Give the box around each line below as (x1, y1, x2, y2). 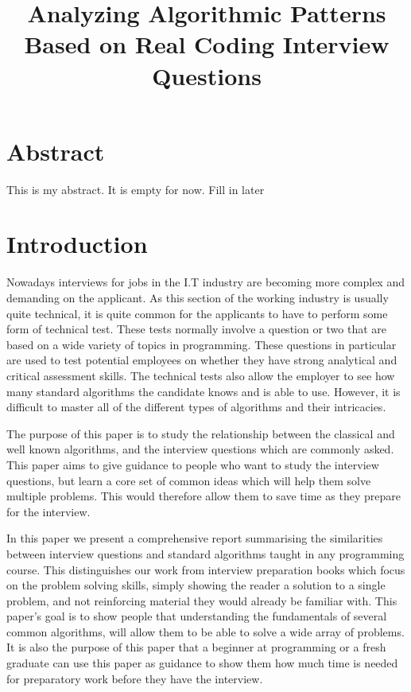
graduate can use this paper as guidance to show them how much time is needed (6, 655, 398, 671)
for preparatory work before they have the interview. (6, 670, 263, 686)
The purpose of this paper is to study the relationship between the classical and (6, 425, 395, 441)
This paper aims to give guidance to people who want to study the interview (6, 456, 379, 472)
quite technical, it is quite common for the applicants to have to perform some (6, 305, 388, 321)
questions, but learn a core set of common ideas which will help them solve (6, 472, 371, 488)
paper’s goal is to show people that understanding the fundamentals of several (6, 608, 387, 624)
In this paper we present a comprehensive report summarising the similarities (6, 530, 383, 546)
